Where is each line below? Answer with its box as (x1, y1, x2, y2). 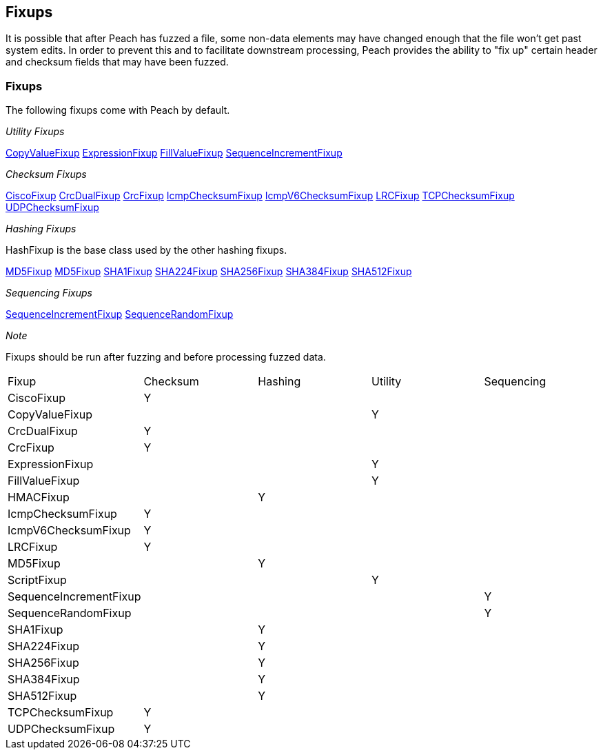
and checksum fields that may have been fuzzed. (6, 56, 229, 68)
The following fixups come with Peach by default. (6, 104, 230, 117)
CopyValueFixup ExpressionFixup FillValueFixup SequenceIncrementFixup (6, 147, 343, 159)
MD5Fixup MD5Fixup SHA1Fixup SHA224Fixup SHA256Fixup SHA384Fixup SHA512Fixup (6, 265, 412, 278)
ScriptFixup (8, 573, 67, 587)
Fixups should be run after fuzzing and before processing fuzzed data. (6, 351, 326, 363)
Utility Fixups (6, 125, 65, 138)
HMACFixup (8, 490, 70, 505)
